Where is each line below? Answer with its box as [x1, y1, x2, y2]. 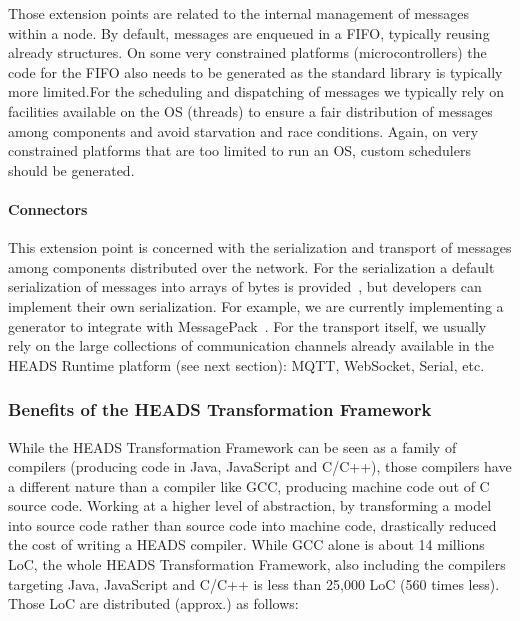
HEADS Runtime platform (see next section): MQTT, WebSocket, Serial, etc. [8, 354, 485, 375]
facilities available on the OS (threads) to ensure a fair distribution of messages [8, 100, 493, 121]
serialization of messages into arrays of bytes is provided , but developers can [8, 276, 482, 297]
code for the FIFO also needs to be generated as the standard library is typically [8, 61, 503, 82]
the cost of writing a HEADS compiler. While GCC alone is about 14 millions [8, 534, 485, 555]
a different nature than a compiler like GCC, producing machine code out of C [8, 475, 490, 496]
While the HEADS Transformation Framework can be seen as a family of [8, 436, 457, 457]
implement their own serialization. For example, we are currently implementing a [8, 295, 504, 316]
